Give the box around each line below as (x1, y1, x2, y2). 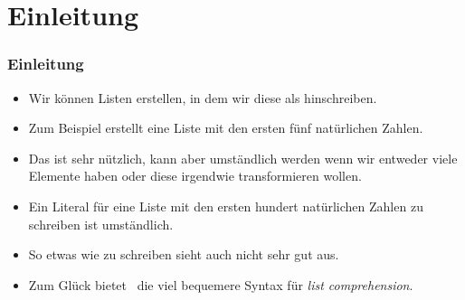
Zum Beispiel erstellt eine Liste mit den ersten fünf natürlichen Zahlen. (28, 118, 423, 137)
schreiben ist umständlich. (28, 214, 174, 233)
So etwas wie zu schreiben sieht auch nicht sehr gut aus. (28, 245, 339, 264)
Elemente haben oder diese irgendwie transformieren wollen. (28, 166, 362, 185)
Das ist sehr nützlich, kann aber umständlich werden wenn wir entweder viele (28, 148, 458, 167)
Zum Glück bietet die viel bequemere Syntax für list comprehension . (28, 275, 413, 294)
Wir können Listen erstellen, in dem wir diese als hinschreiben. (28, 88, 377, 107)
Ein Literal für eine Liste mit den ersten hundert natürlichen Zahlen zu (28, 196, 423, 215)
